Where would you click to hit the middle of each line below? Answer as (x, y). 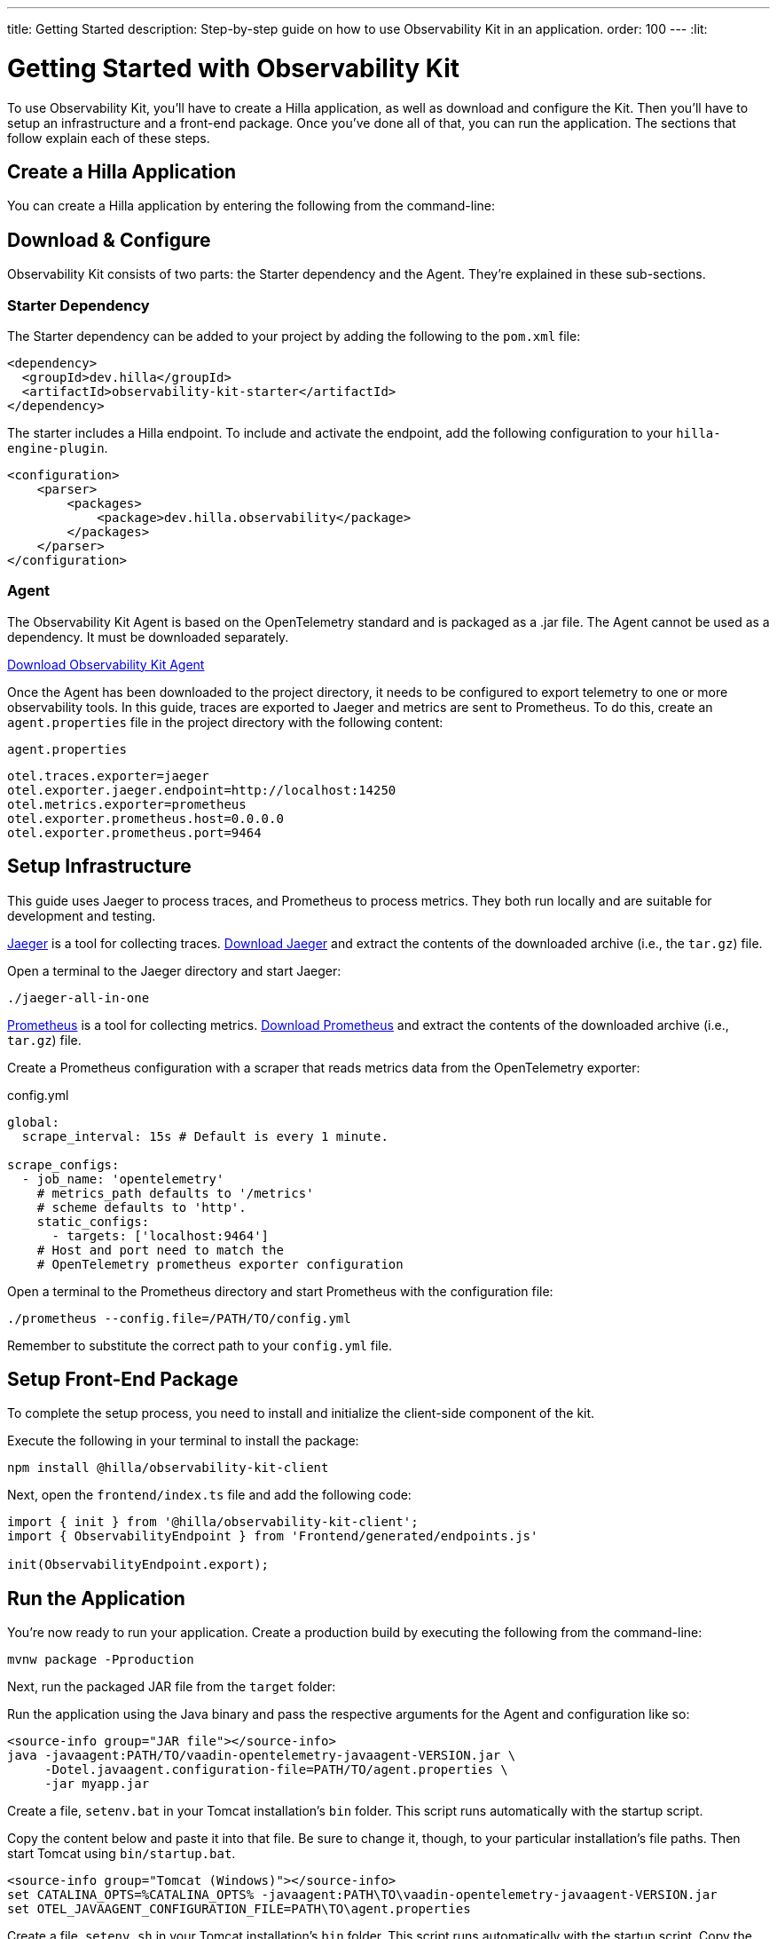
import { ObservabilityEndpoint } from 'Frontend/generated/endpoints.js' (273, 1536)
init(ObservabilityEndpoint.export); (138, 1565)
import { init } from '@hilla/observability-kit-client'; (213, 1522)
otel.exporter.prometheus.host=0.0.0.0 (145, 818)
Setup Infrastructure (99, 867)
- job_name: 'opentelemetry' (123, 1179)
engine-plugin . (58, 447)
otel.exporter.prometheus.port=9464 (134, 832)
